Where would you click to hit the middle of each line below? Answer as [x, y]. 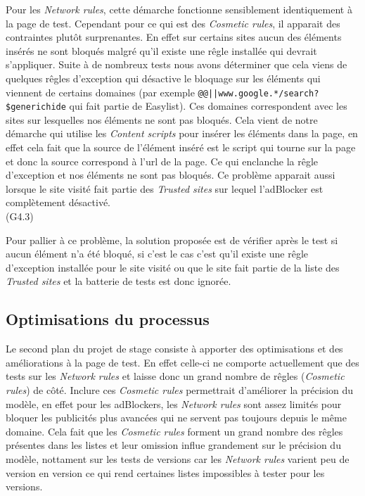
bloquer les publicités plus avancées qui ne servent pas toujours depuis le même [176, 418]
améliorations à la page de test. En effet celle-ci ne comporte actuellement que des [182, 362]
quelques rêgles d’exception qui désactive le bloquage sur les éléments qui [163, 78]
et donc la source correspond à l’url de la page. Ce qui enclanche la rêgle [162, 161]
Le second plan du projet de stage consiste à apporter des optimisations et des [174, 349]
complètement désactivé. [58, 202]
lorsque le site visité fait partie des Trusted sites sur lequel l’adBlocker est [165, 188]
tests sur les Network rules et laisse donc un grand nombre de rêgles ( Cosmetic [175, 376]
